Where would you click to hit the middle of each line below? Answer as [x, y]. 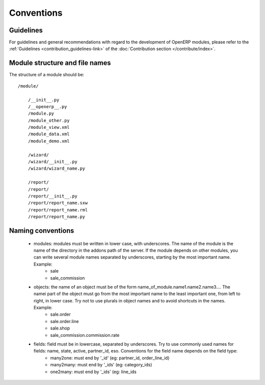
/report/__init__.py [53, 196]
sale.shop [60, 328]
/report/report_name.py [56, 217]
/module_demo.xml [49, 141]
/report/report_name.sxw [58, 203]
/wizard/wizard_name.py [56, 169]
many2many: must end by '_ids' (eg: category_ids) [101, 365]
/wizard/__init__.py [53, 162]
